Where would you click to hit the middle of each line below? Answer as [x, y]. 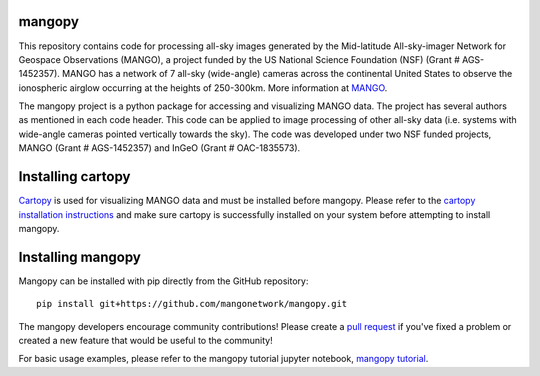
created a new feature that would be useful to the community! [146, 341]
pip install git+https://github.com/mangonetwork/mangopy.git [192, 304]
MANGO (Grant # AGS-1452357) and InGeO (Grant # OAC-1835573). [159, 148]
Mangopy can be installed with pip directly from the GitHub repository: [163, 281]
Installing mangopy [80, 256]
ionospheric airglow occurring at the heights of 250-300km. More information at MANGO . [203, 87]
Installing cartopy [74, 176]
